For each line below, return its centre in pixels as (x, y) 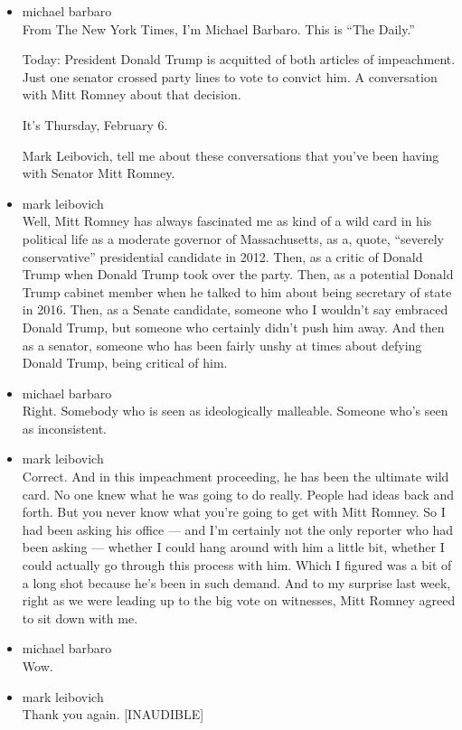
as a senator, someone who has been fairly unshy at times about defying (222, 345)
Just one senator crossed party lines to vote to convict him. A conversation (230, 76)
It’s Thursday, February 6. (95, 124)
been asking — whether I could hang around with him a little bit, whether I (233, 547)
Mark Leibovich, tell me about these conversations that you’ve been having (231, 155)
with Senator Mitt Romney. (99, 173)
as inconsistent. (64, 428)
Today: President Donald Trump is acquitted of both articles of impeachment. (239, 59)
